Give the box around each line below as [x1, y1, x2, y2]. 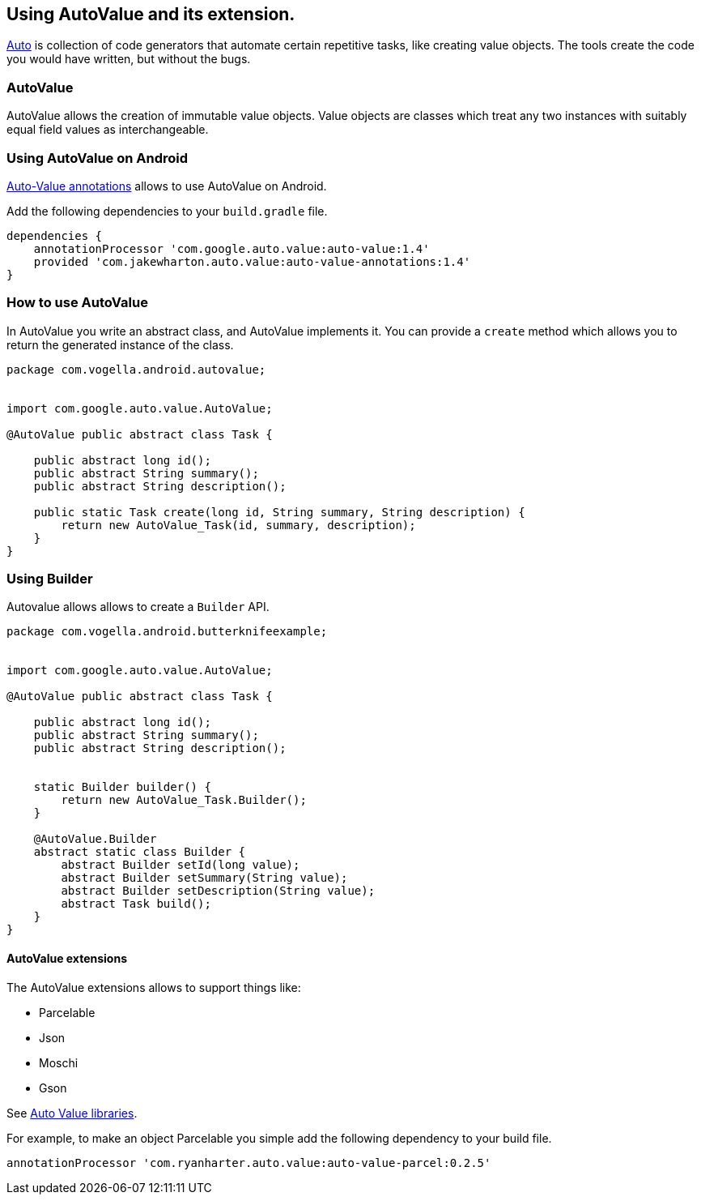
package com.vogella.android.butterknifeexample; [6, 625, 328, 639]
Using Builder [6, 571, 93, 588]
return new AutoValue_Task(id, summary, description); [61, 518, 416, 532]
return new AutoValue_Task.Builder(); [61, 793, 307, 807]
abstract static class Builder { [33, 845, 246, 859]
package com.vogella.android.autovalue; [6, 362, 266, 376]
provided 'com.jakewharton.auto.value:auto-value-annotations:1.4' [33, 254, 471, 268]
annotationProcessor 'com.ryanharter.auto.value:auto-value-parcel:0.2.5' [6, 1156, 491, 1169]
